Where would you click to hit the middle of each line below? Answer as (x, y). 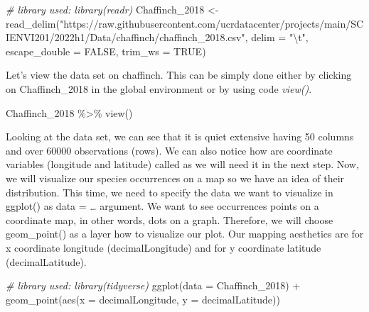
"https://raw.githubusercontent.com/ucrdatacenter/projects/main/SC (212, 23)
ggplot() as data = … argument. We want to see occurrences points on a (162, 206)
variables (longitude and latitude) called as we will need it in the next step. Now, (182, 164)
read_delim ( (33, 23)
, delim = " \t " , (277, 37)
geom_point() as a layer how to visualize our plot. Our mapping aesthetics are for (185, 234)
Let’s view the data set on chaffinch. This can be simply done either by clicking (179, 75)
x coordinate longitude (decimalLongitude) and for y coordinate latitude (164, 247)
